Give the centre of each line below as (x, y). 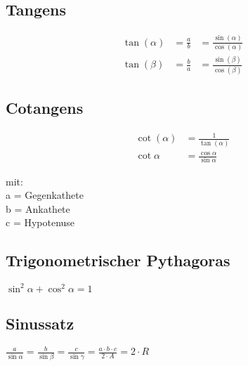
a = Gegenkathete (45, 195)
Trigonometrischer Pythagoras (118, 260)
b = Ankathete (38, 208)
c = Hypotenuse (40, 222)
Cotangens (45, 107)
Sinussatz (40, 323)
